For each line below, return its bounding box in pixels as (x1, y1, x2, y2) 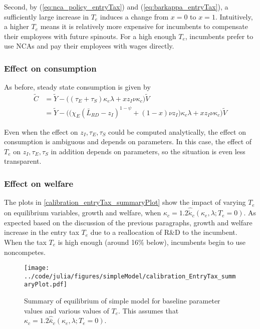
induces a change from (100, 11, 169, 22)
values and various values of (24, 305, 109, 315)
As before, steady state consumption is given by (4, 82, 151, 92)
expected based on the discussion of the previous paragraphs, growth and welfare (4, 217, 252, 227)
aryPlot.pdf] (24, 281, 67, 288)
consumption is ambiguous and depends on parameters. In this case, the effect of (4, 136, 252, 147)
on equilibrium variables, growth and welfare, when (4, 207, 161, 218)
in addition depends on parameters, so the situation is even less (51, 146, 245, 156)
